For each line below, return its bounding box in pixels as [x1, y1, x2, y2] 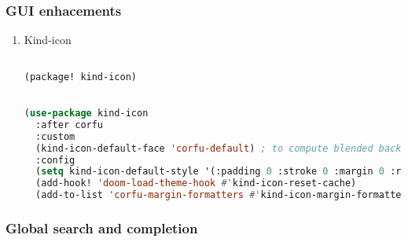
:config [35, 154, 75, 166]
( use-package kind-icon [24, 108, 149, 119]
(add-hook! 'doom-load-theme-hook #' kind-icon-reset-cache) [35, 178, 357, 189]
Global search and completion [6, 218, 198, 237]
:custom [35, 130, 75, 142]
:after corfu [35, 119, 104, 130]
